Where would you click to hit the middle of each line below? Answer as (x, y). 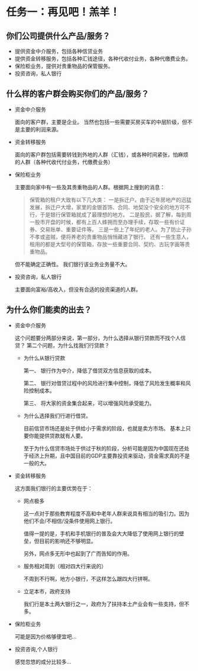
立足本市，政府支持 (47, 591)
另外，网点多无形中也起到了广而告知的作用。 (78, 553)
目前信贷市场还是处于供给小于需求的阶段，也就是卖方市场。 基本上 (105, 428)
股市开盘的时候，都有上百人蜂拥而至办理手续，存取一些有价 (107, 222)
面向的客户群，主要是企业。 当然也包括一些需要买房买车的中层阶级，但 (101, 122)
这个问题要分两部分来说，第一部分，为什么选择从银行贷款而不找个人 (98, 338)
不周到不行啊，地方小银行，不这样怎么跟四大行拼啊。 (88, 579)
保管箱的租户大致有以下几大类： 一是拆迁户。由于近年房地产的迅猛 (111, 200)
